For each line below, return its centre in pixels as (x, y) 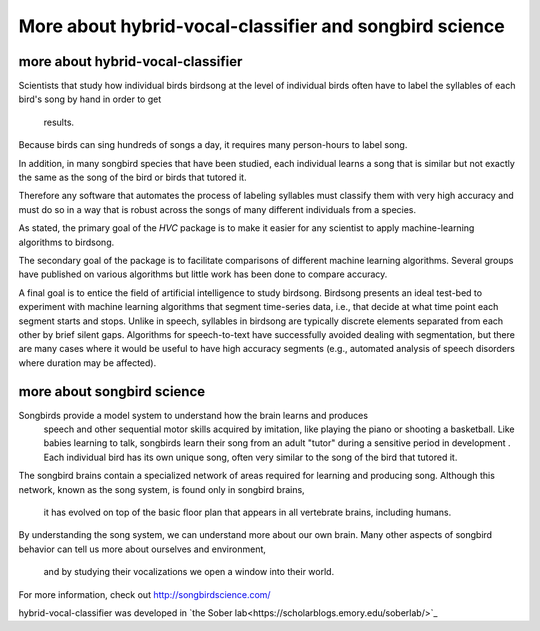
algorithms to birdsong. (66, 242)
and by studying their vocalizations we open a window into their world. (189, 572)
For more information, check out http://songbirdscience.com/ (144, 594)
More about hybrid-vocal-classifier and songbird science (261, 26)
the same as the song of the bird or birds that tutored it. (132, 177)
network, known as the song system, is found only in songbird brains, (161, 489)
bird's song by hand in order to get (90, 99)
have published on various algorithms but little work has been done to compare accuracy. (203, 274)
